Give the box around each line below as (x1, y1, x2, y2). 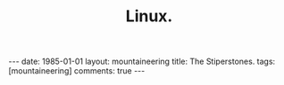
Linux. (125, 6, 173, 27)
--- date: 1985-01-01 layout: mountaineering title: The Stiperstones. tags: (8, 56, 276, 67)
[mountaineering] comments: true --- (8, 66, 146, 76)
